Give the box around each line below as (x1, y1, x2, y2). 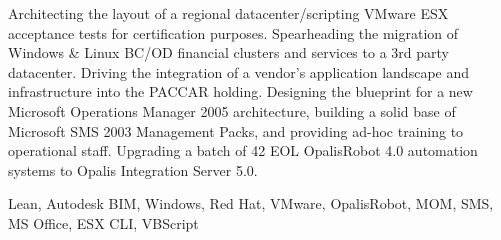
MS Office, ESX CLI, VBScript (8, 212, 199, 233)
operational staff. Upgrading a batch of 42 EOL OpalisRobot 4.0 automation (8, 140, 478, 161)
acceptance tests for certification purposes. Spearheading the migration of (8, 22, 459, 43)
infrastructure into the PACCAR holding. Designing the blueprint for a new (8, 81, 473, 102)
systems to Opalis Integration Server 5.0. (8, 159, 258, 180)
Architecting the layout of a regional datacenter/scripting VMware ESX (8, 3, 449, 23)
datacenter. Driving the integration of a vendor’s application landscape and (8, 61, 470, 82)
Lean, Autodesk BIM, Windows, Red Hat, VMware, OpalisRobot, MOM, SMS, (8, 193, 494, 214)
